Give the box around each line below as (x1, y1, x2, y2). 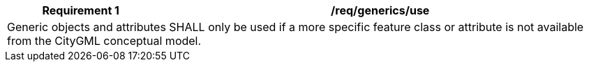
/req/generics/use (331, 3, 430, 17)
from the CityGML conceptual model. (7, 34, 202, 48)
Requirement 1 (42, 3, 120, 17)
